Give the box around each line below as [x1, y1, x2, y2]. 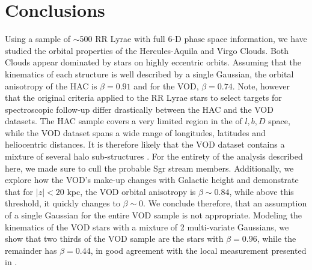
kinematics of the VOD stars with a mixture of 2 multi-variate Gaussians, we [5, 220, 289, 233]
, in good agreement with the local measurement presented [90, 244, 307, 256]
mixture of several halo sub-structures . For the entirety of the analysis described [5, 150, 303, 163]
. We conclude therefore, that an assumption [143, 197, 307, 209]
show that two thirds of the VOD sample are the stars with [5, 232, 224, 245]
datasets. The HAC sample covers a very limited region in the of [5, 115, 242, 127]
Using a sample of [5, 32, 71, 45]
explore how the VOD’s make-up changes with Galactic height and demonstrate [5, 173, 299, 186]
